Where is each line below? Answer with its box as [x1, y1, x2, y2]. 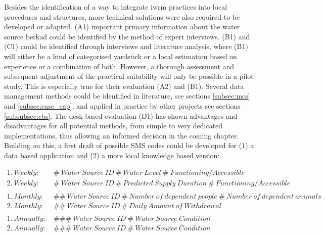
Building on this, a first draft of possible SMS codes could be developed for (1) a [4, 140, 254, 151]
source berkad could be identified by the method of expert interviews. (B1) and [4, 31, 250, 41]
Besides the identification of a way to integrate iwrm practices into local [4, 2, 227, 12]
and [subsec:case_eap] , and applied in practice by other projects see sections [4, 100, 241, 111]
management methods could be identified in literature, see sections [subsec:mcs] [4, 90, 250, 101]
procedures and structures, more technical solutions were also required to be [4, 11, 240, 22]
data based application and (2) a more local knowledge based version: [4, 150, 220, 160]
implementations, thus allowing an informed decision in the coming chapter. [4, 130, 239, 140]
